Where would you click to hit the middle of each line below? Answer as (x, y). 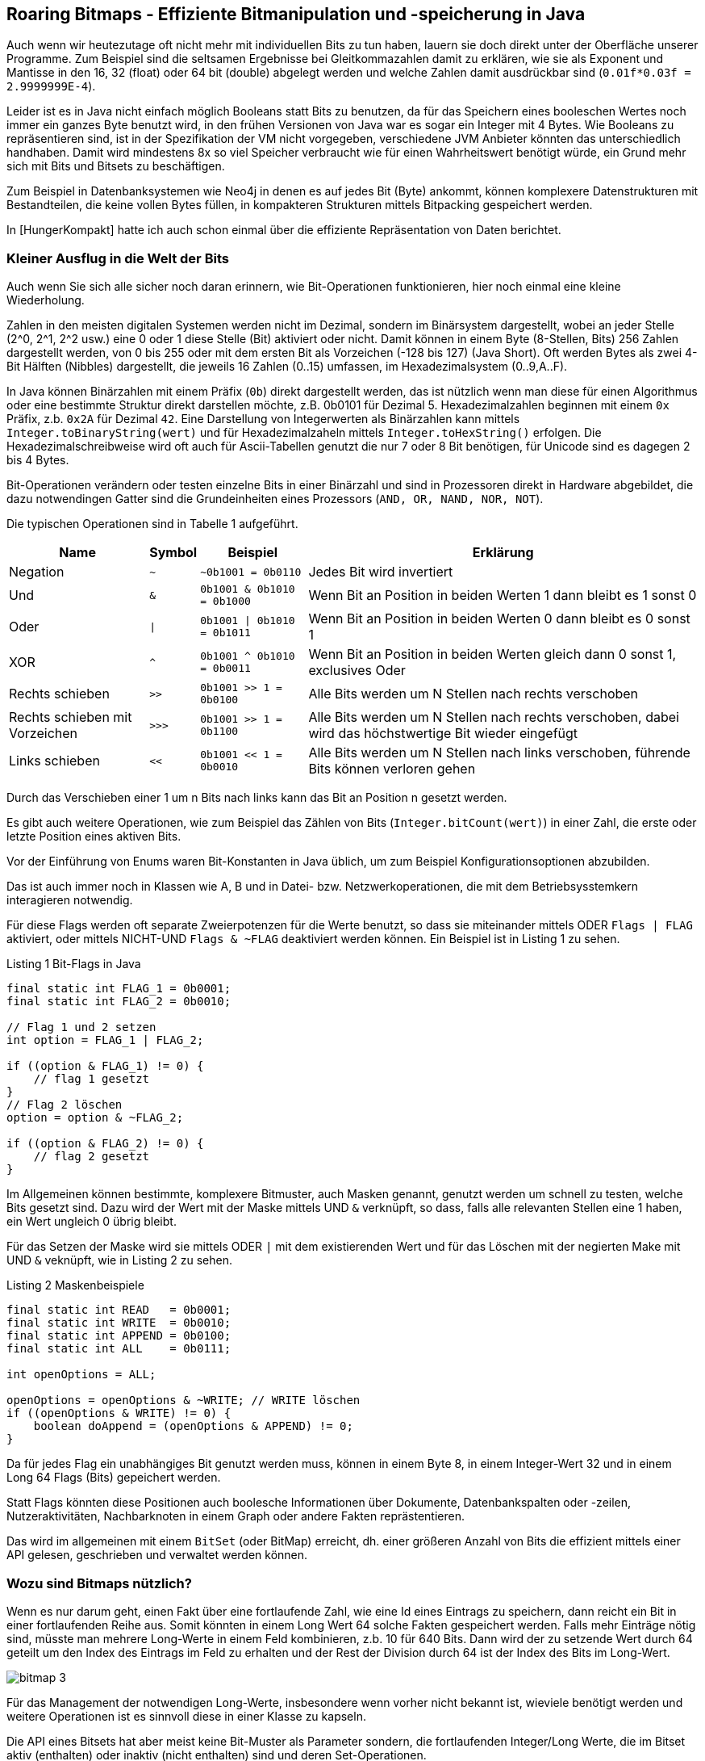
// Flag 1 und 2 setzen (81, 1027)
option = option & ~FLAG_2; (95, 1118)
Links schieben (54, 761)
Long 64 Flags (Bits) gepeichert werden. (114, 1478)
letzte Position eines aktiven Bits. (94, 836)
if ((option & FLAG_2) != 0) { (105, 1144)
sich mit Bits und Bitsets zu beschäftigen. (116, 166)
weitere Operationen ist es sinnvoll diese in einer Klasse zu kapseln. (186, 1716)
